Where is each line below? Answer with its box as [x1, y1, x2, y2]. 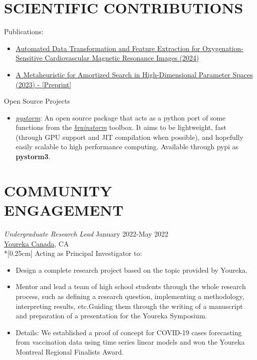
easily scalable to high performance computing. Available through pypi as [15, 141, 239, 152]
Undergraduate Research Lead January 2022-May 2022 [4, 228, 168, 239]
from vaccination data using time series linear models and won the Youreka [15, 337, 245, 347]
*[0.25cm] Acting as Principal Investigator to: [4, 248, 142, 258]
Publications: [4, 26, 44, 37]
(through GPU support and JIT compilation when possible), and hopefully [15, 131, 244, 142]
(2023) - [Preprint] [15, 79, 71, 89]
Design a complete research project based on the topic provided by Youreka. [15, 264, 248, 275]
